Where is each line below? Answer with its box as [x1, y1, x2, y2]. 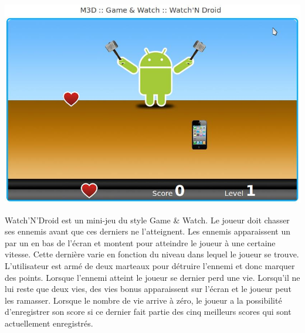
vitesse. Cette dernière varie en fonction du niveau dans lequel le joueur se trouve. [5, 248, 299, 260]
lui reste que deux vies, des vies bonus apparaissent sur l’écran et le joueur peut [5, 283, 292, 295]
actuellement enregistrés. [5, 317, 93, 329]
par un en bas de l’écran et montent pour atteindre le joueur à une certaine [5, 236, 276, 249]
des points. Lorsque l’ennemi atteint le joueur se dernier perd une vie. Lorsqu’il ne [5, 271, 300, 283]
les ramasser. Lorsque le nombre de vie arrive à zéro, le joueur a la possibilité [5, 294, 282, 306]
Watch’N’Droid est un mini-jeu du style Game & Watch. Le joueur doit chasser [5, 213, 290, 226]
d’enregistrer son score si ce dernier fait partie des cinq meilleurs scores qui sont [5, 305, 292, 318]
